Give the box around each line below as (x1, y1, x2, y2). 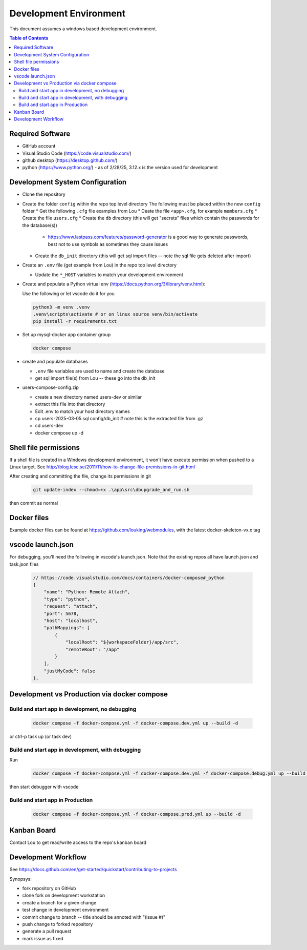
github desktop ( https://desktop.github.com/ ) (22, 157, 118, 163)
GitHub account (22, 143, 56, 149)
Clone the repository (22, 191, 66, 197)
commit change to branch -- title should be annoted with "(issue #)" (22, 914, 166, 920)
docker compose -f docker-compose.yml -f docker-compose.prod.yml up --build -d (33, 811, 241, 817)
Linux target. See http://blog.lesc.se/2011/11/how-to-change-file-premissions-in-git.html (9, 464, 195, 470)
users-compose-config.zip (22, 384, 79, 390)
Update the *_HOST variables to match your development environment (35, 272, 184, 278)
